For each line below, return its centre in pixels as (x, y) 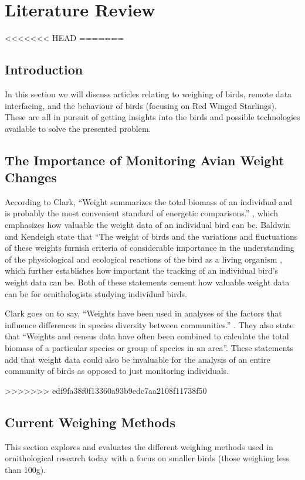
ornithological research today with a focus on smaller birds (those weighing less (147, 458)
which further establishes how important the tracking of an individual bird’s (142, 270)
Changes (31, 177)
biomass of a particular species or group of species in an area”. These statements (149, 348)
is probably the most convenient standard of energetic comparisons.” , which (142, 213)
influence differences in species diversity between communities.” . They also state (149, 324)
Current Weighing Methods (90, 422)
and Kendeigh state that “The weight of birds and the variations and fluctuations (151, 236)
